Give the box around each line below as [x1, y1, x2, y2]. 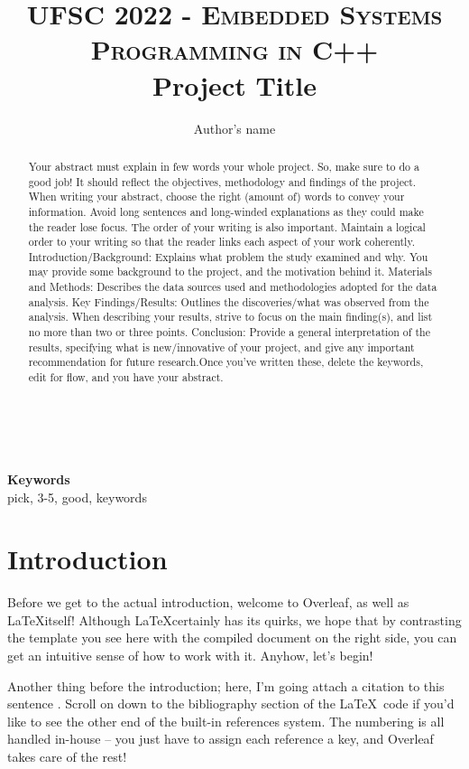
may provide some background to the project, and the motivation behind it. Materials [28, 264, 432, 279]
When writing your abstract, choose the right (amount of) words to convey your [28, 189, 405, 204]
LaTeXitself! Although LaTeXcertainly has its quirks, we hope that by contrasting [7, 610, 462, 629]
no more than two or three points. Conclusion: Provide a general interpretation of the [28, 324, 430, 340]
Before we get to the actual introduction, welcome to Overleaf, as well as [7, 593, 409, 612]
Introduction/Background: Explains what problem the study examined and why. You [28, 249, 428, 264]
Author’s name [193, 118, 276, 137]
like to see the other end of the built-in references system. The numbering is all [7, 711, 445, 730]
